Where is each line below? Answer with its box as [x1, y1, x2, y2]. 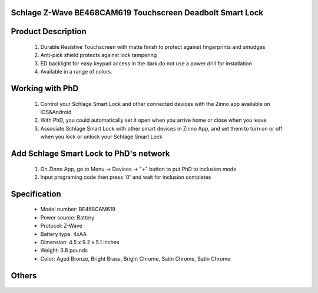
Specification [11, 189, 61, 199]
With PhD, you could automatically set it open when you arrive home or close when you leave [40, 116, 267, 124]
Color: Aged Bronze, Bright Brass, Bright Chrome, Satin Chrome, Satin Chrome [40, 255, 231, 262]
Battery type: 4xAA [40, 230, 87, 238]
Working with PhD [11, 84, 79, 94]
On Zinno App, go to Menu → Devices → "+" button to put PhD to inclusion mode [40, 165, 237, 172]
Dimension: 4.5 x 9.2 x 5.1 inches [40, 238, 120, 245]
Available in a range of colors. [40, 68, 112, 75]
